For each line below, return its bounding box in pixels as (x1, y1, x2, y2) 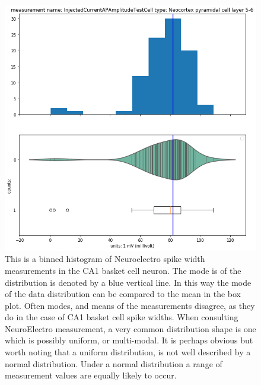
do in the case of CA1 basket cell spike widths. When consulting (5, 311, 238, 323)
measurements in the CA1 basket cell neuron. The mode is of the (5, 264, 241, 276)
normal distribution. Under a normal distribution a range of (5, 357, 222, 370)
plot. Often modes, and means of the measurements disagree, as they (5, 299, 255, 311)
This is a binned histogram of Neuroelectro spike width (5, 253, 205, 265)
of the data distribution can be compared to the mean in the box (5, 288, 241, 300)
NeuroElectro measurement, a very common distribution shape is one (5, 322, 256, 334)
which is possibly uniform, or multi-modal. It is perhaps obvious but (5, 334, 253, 346)
